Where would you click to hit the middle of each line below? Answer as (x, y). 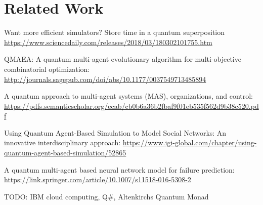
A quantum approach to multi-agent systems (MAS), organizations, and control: (129, 96)
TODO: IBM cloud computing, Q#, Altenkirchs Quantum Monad (106, 196)
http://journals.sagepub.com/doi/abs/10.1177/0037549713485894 (105, 79)
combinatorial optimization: (47, 69)
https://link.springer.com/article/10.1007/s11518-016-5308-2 (98, 179)
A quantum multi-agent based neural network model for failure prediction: (119, 169)
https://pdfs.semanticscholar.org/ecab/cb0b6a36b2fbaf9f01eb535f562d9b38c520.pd (131, 106)
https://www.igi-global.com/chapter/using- (190, 142)
